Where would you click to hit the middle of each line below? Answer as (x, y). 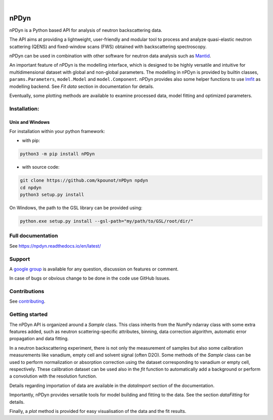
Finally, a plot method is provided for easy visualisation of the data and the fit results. (98, 411)
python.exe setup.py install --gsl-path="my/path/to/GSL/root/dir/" (107, 221)
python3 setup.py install (52, 195)
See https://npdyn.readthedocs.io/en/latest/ (55, 246)
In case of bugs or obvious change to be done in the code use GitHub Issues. (90, 278)
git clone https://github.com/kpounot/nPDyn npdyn (84, 180)
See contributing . (27, 301)
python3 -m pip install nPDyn (57, 154)
